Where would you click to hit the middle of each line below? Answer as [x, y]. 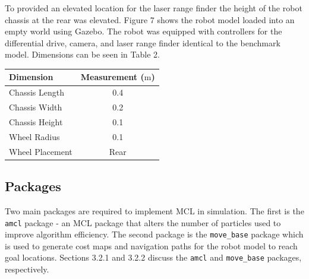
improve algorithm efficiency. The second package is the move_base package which [154, 234]
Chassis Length [37, 92]
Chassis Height [36, 122]
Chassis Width [36, 107]
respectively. [27, 269]
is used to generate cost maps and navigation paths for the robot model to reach [151, 245]
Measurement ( [112, 77]
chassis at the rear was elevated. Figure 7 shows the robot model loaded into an [150, 19]
